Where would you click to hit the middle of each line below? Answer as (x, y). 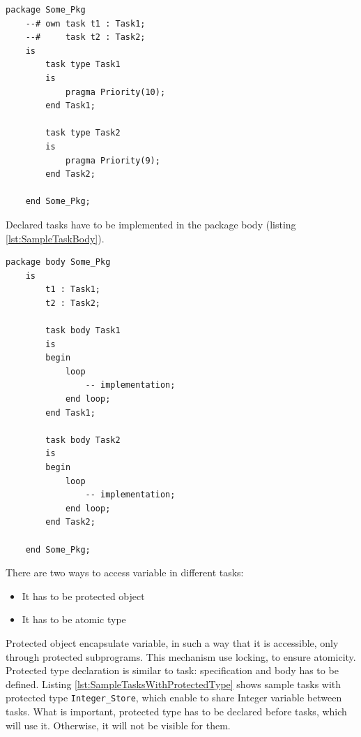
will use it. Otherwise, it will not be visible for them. (118, 725)
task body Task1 (83, 331)
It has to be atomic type (74, 619)
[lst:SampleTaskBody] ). (55, 238)
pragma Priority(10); (115, 92)
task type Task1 (83, 65)
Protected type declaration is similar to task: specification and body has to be (172, 670)
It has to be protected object (83, 596)
